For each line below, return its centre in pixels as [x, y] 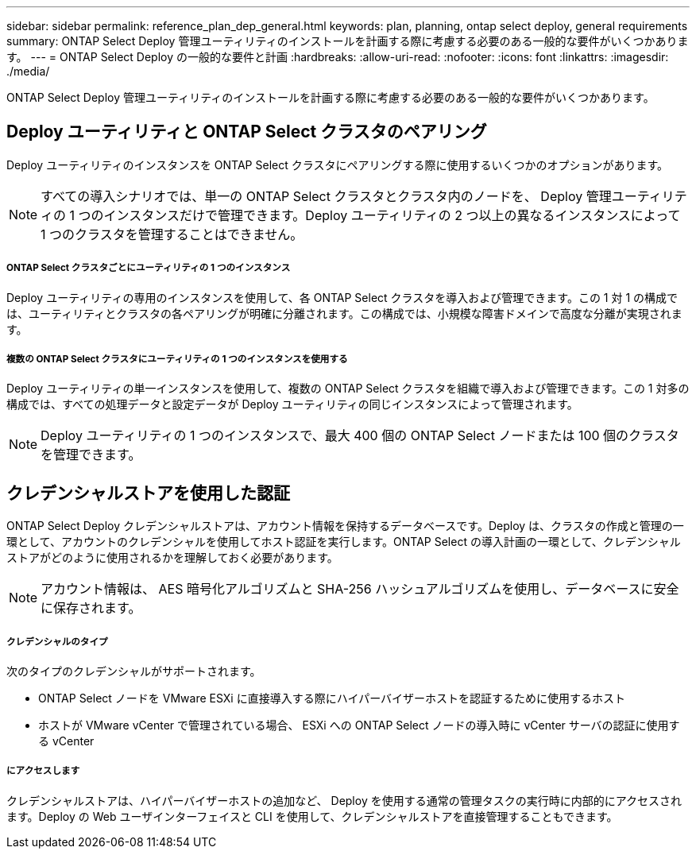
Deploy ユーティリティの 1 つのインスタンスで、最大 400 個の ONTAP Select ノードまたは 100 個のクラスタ [360, 436]
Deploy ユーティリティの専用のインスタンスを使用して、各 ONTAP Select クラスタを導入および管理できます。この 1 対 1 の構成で [342, 297]
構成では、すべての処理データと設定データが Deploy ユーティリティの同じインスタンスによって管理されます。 [292, 404]
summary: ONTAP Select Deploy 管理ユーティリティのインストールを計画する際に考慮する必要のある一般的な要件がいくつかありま [348, 41]
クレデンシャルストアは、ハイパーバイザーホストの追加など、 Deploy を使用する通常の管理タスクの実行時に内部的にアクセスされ [344, 800]
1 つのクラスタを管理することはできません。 [172, 234]
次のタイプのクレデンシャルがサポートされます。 [134, 671]
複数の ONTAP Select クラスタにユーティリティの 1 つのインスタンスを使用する [177, 360]
